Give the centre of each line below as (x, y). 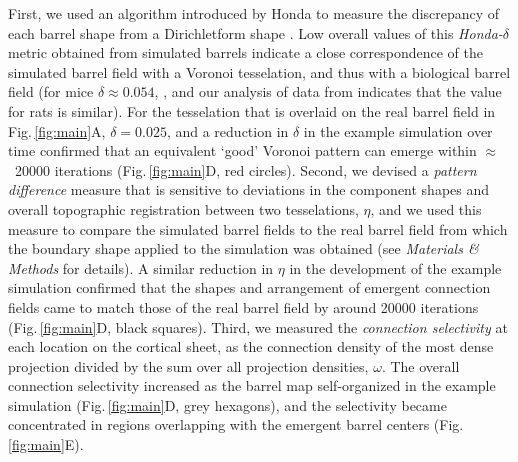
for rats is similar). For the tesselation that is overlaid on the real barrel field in (252, 110)
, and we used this (426, 208)
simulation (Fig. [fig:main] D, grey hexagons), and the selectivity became (227, 404)
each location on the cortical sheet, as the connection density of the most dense (251, 346)
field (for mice (51, 91)
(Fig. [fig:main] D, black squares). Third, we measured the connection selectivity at (258, 326)
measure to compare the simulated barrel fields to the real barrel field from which (258, 228)
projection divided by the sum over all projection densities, (188, 365)
